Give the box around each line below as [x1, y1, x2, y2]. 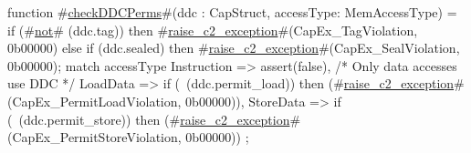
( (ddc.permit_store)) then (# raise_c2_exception [7, 109, 290, 128]
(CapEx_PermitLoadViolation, [7, 91, 182, 110]
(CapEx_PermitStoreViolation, [7, 127, 182, 147]
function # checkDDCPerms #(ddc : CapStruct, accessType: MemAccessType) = [7, 3, 457, 21]
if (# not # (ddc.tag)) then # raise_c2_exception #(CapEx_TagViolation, [7, 20, 418, 39]
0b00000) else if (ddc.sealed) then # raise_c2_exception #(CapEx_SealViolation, [7, 38, 460, 57]
